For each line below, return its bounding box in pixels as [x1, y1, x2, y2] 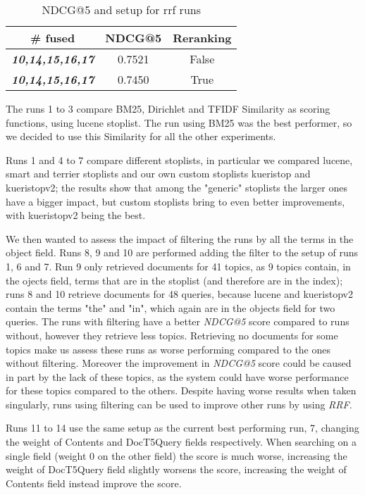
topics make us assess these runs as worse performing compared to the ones [6, 342, 331, 356]
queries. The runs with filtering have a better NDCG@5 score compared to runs [6, 314, 349, 329]
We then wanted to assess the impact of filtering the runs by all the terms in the [6, 231, 354, 246]
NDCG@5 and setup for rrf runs [42, 1, 201, 18]
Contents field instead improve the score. [6, 475, 182, 490]
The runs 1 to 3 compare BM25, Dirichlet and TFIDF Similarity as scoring [6, 101, 330, 115]
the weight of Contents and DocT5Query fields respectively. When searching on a [6, 434, 357, 449]
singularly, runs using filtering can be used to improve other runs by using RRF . [6, 396, 352, 411]
